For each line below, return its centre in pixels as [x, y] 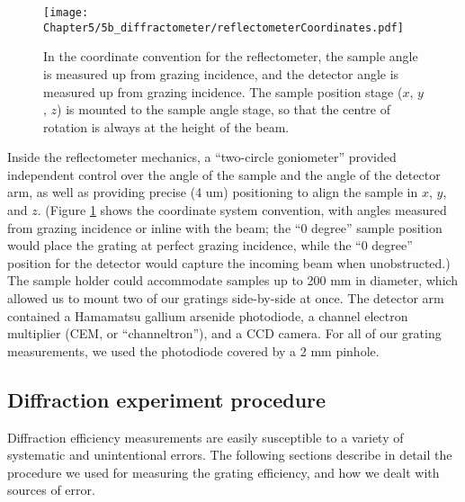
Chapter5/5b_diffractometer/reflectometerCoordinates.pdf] [224, 27]
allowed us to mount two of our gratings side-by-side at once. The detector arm [226, 298]
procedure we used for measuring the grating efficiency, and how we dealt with [224, 472]
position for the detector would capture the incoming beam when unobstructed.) [229, 262]
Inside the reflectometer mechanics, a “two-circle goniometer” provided [202, 157]
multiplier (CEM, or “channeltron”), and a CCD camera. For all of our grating [224, 333]
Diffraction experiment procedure [167, 399]
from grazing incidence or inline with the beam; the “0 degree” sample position [225, 227]
